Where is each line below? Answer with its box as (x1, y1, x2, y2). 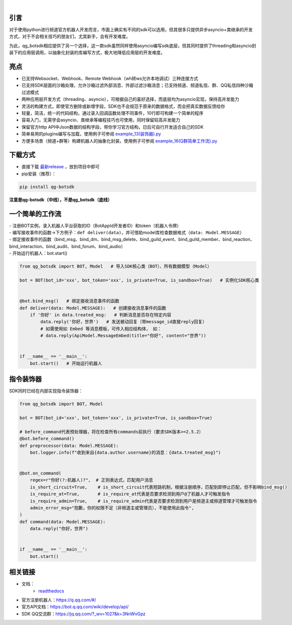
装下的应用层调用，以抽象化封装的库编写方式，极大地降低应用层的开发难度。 (9, 49, 165, 55)
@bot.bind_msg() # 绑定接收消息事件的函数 (19, 298, 120, 304)
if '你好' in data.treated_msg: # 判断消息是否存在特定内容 (30, 312, 171, 318)
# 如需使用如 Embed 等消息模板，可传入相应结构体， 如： (40, 326, 162, 332)
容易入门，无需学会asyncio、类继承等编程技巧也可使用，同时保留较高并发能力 (21, 117, 180, 123)
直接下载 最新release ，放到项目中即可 (21, 164, 100, 170)
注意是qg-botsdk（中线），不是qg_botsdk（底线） (9, 196, 112, 202)
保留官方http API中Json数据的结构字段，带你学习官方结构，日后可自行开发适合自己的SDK (21, 124, 204, 130)
